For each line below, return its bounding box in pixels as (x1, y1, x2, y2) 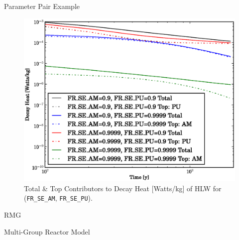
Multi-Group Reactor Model (4, 226, 90, 237)
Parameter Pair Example (4, 1, 80, 11)
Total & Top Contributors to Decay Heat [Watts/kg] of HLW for (24, 183, 222, 193)
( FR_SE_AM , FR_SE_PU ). (24, 193, 93, 203)
